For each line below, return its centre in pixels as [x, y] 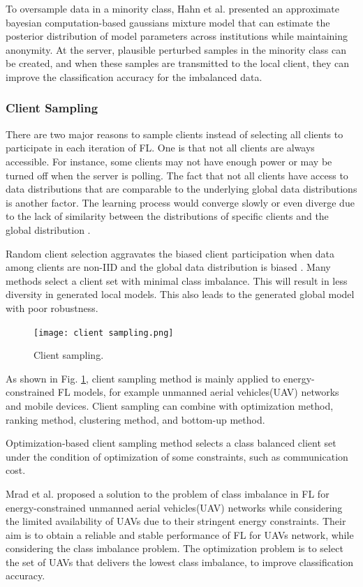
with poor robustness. [52, 307]
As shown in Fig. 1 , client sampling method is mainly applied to [143, 378]
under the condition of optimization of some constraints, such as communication [177, 456]
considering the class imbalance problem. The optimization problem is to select [175, 548]
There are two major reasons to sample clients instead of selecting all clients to [175, 134]
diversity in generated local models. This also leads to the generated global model [180, 294]
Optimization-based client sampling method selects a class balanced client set [171, 443]
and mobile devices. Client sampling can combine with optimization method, [170, 405]
